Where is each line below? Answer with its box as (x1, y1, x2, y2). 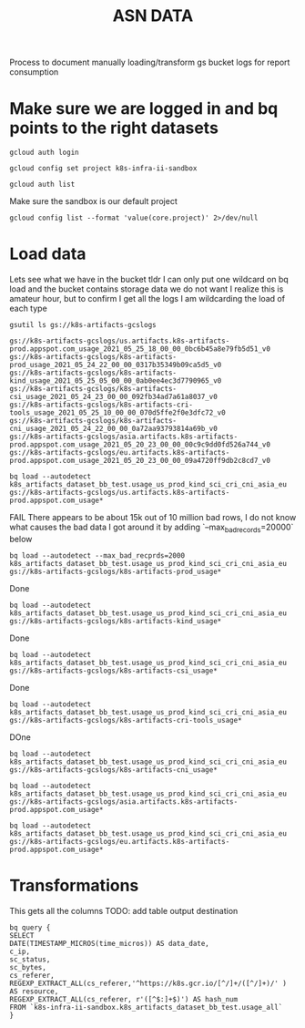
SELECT (9, 930, 35, 940)
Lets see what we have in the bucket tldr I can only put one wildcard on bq (9, 274, 289, 285)
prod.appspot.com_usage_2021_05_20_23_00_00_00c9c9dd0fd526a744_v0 (9, 440, 271, 449)
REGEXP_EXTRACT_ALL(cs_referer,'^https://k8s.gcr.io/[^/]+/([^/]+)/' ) (9, 979, 287, 988)
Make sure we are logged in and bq (9, 98, 279, 119)
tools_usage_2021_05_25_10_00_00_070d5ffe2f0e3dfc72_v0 (9, 408, 226, 417)
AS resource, (9, 986, 59, 996)
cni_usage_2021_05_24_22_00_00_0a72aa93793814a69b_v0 (9, 425, 219, 434)
